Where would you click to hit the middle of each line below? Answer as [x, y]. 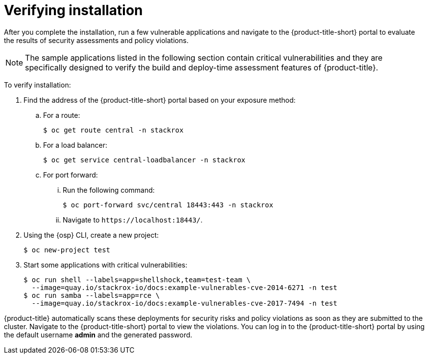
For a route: [62, 115]
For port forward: [71, 175]
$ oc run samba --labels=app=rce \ [92, 295]
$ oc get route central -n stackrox [113, 130]
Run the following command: [109, 190]
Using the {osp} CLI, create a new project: [91, 235]
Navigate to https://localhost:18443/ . [133, 220]
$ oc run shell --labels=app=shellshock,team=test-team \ [137, 280]
